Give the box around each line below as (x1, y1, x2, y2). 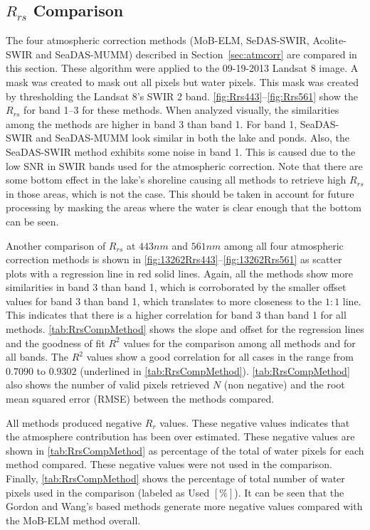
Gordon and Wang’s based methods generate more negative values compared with (6, 499, 363, 514)
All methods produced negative (6, 415, 142, 430)
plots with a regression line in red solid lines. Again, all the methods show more (6, 265, 353, 280)
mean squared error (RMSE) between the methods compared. (6, 391, 275, 406)
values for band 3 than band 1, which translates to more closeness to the (6, 293, 322, 308)
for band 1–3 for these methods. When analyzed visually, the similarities (23, 102, 339, 117)
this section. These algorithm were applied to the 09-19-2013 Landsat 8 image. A (6, 60, 359, 75)
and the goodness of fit (6, 335, 105, 350)
